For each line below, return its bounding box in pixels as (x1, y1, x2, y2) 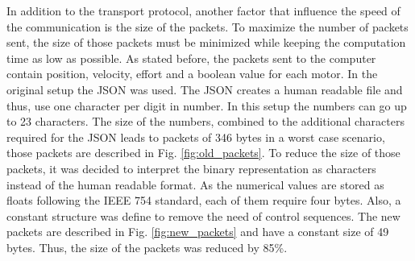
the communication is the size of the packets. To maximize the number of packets (6, 18, 409, 35)
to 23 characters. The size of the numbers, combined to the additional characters (6, 113, 405, 130)
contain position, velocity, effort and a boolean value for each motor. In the (6, 65, 378, 82)
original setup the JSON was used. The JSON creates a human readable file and (6, 81, 403, 97)
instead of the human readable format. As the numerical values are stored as (6, 176, 384, 193)
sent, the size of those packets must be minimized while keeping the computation (6, 34, 406, 51)
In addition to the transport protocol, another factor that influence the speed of (6, 2, 400, 19)
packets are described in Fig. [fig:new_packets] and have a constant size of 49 (6, 223, 389, 240)
